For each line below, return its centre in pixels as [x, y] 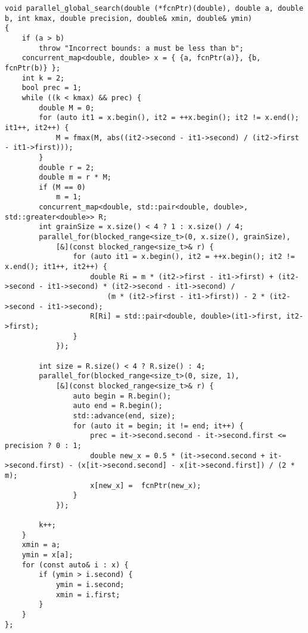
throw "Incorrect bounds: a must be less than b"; [141, 48]
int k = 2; [43, 78]
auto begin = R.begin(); [122, 396]
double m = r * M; [75, 177]
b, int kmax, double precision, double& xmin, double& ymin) [129, 18]
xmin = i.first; [88, 595]
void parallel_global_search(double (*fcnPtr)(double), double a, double [154, 8]
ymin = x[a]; [47, 555]
